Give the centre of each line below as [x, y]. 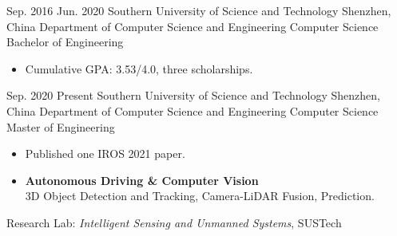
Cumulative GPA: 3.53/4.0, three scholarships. [139, 68]
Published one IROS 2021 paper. [105, 153]
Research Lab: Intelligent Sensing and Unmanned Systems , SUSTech [174, 222]
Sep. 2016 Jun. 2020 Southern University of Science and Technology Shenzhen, [199, 10]
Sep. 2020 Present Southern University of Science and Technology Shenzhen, [193, 95]
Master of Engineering [61, 126]
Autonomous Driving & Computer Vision [142, 180]
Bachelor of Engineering [65, 42]
